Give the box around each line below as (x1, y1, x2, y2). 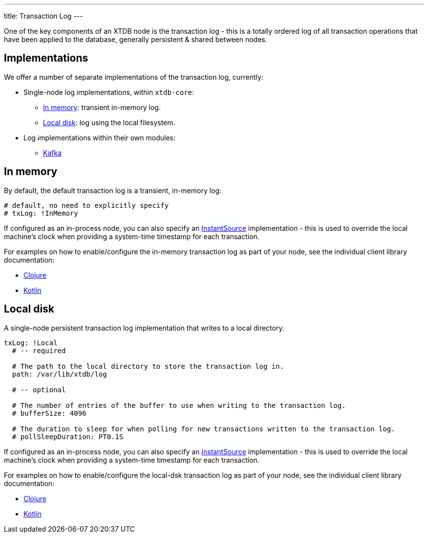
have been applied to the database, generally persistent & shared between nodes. (4, 35, 267, 44)
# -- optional (12, 385, 66, 394)
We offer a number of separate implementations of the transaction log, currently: (4, 72, 263, 81)
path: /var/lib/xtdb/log (12, 370, 107, 378)
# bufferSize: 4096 (12, 409, 86, 417)
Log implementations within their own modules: (23, 133, 176, 142)
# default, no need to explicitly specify (4, 201, 169, 209)
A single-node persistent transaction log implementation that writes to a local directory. (4, 323, 284, 332)
